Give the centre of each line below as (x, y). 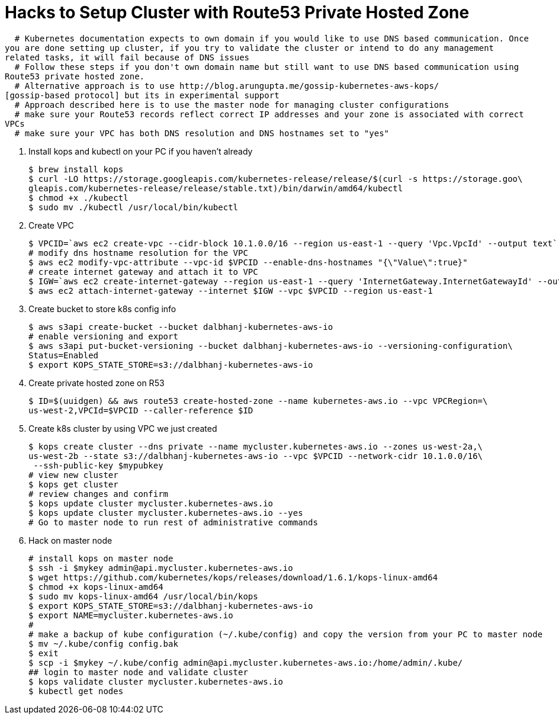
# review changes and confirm (99, 494)
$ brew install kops (76, 169)
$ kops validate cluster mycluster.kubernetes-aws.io (156, 681)
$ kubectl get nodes (76, 691)
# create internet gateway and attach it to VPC (143, 272)
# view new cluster (73, 475)
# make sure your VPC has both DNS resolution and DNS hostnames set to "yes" (202, 133)
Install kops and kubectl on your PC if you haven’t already (141, 151)
